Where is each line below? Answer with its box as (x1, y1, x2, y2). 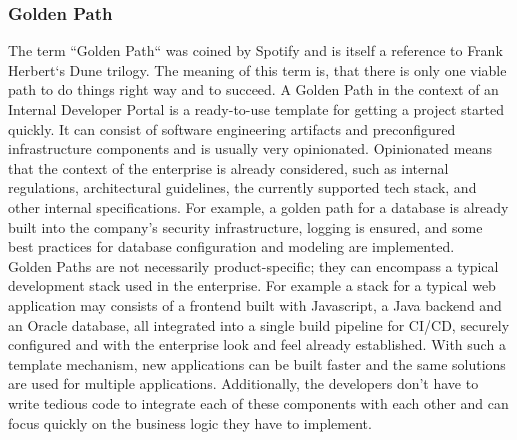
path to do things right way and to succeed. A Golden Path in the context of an (8, 79, 499, 100)
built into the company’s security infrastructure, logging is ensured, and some (8, 216, 483, 237)
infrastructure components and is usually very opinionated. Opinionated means (8, 138, 492, 159)
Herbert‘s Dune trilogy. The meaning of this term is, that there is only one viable (8, 59, 507, 80)
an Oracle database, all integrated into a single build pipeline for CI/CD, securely (8, 314, 510, 335)
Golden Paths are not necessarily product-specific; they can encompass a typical (8, 255, 499, 276)
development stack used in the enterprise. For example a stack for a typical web (8, 275, 496, 296)
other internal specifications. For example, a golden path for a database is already (8, 196, 509, 217)
